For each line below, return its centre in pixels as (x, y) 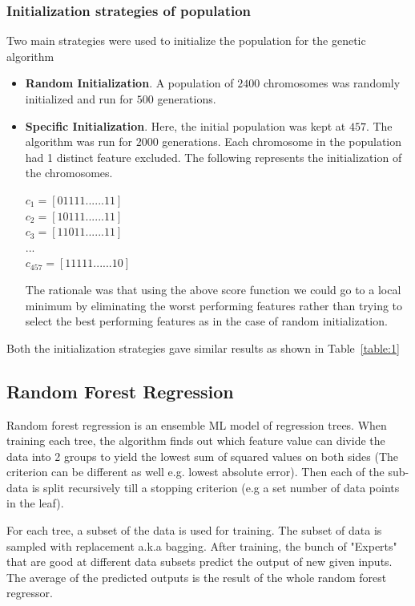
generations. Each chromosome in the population (282, 141)
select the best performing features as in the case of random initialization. (206, 321)
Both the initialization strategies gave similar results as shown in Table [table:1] (203, 347)
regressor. (30, 593)
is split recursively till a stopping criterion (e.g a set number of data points (216, 487)
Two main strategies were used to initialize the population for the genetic (186, 40)
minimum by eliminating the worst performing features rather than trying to (214, 305)
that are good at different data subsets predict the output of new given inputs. (199, 562)
